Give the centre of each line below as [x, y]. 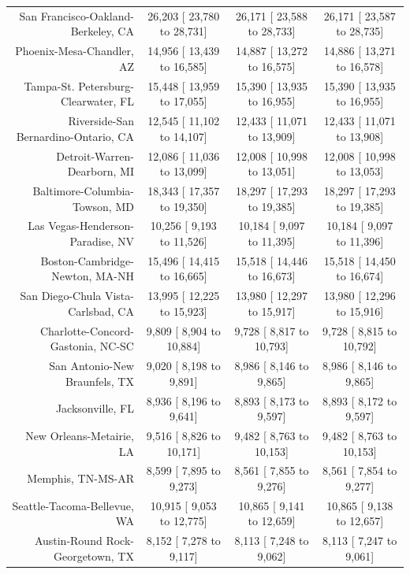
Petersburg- [106, 85]
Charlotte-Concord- [87, 330]
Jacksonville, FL [95, 408]
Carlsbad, [91, 311]
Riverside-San [101, 121]
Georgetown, [84, 555]
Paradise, [92, 241]
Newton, [72, 276]
